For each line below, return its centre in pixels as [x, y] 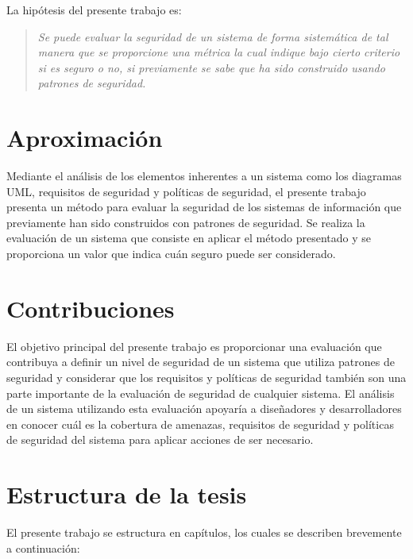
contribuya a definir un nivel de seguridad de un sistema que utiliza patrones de [201, 362]
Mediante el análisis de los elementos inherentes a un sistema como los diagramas [204, 176]
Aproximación [85, 138]
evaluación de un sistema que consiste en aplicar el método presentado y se [189, 238]
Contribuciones [91, 308]
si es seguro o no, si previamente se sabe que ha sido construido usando [211, 67]
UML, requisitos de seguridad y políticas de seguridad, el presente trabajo [186, 191]
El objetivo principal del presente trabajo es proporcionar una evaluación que [194, 346]
